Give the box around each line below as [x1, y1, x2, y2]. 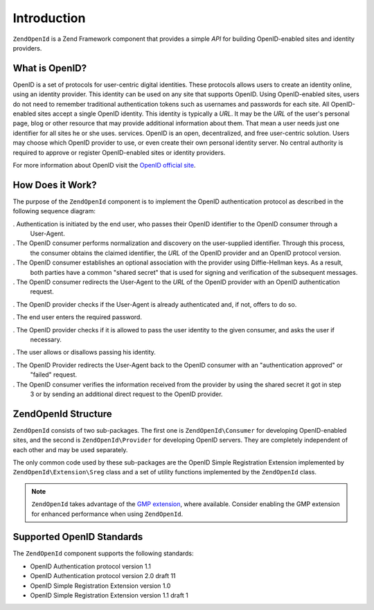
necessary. [30, 335, 62, 343]
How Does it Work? [12, 179, 97, 190]
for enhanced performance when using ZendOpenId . [31, 510, 184, 518]
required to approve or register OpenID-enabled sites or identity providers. [12, 148, 226, 156]
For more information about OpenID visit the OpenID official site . [12, 161, 196, 169]
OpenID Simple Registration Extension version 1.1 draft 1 [30, 591, 188, 600]
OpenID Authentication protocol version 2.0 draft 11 [30, 572, 176, 580]
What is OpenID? [12, 62, 87, 74]
